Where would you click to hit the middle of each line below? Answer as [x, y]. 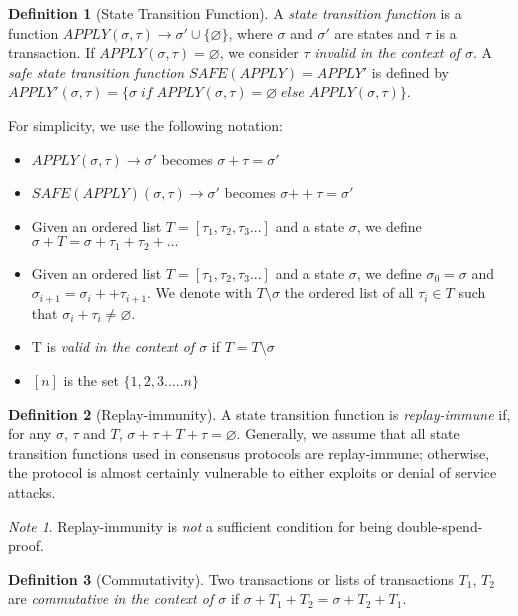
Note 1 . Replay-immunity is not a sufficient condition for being [200, 525]
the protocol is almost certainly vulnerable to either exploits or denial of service [252, 472]
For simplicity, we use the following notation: [145, 124]
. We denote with [200, 292]
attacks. [32, 492]
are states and [377, 32]
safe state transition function [96, 71]
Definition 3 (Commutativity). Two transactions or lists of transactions [231, 578]
